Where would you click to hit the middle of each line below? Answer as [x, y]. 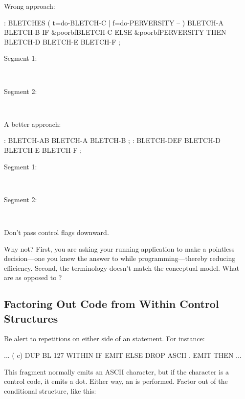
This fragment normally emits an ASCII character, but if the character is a [117, 371]
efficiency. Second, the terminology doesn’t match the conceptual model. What [122, 268]
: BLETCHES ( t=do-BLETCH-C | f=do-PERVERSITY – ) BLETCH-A [114, 22]
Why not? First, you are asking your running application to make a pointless [119, 248]
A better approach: [33, 124]
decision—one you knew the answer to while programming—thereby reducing [120, 258]
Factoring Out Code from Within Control [111, 304]
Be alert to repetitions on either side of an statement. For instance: [104, 339]
